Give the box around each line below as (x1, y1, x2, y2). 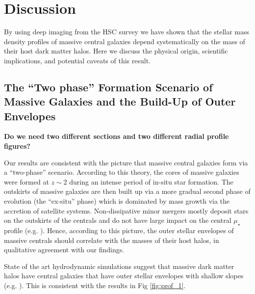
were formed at (4, 176, 49, 187)
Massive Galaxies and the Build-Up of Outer (4, 94, 236, 109)
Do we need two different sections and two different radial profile (4, 131, 229, 141)
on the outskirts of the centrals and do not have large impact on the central (4, 215, 231, 225)
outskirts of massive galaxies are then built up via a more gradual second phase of (4, 186, 251, 196)
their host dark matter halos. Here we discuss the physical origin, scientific (4, 46, 228, 56)
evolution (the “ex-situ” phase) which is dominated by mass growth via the (4, 196, 230, 206)
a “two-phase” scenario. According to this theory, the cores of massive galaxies (4, 167, 239, 177)
